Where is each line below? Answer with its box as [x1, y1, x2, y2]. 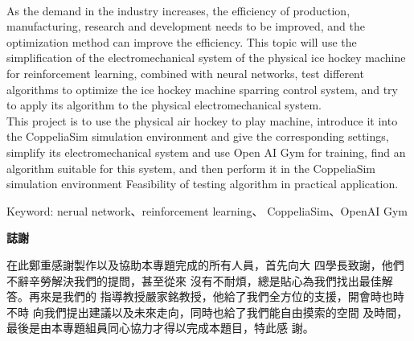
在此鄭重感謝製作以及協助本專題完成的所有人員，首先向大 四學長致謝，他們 [6, 256, 404, 273]
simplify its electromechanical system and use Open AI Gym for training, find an [6, 143, 406, 160]
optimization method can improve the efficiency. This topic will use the [6, 33, 357, 50]
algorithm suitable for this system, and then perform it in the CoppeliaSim [6, 159, 376, 176]
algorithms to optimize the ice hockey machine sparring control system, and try [6, 80, 398, 97]
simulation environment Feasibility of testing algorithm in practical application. [6, 175, 399, 192]
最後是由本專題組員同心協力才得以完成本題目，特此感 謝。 [6, 319, 314, 336]
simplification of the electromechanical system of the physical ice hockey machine [6, 49, 406, 66]
